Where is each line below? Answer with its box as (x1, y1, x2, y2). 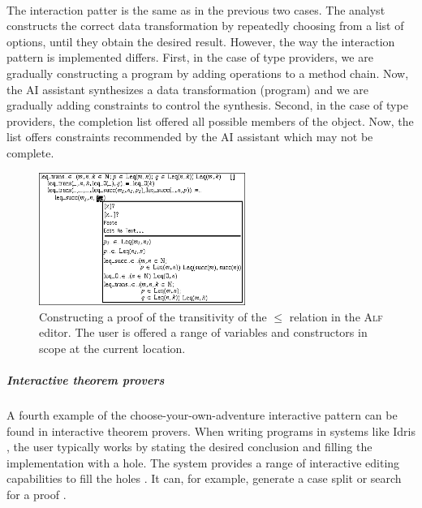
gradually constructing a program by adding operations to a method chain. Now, (6, 64, 409, 81)
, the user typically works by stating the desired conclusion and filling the (6, 438, 372, 455)
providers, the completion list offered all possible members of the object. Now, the (6, 112, 414, 129)
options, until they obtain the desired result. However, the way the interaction (6, 32, 395, 50)
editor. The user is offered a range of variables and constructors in (39, 324, 368, 341)
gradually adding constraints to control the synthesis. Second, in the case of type (6, 97, 408, 114)
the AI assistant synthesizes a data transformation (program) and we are (6, 80, 368, 97)
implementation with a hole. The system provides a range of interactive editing (6, 454, 400, 471)
